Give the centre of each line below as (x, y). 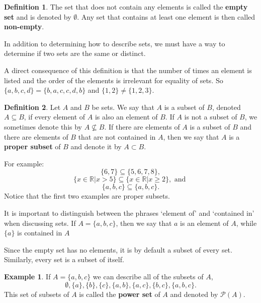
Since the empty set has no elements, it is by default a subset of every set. (118, 249)
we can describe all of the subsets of (148, 276)
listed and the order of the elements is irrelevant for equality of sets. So (114, 80)
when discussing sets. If (40, 223)
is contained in (40, 233)
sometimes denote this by (43, 126)
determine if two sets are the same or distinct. (75, 53)
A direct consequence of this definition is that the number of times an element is (128, 70)
